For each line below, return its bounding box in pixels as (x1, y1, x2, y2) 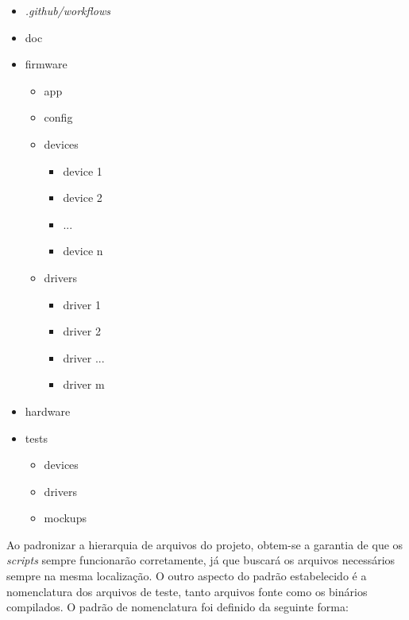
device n (63, 242, 103, 259)
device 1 (63, 162, 102, 179)
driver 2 (63, 323, 101, 339)
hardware (25, 402, 71, 419)
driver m (63, 376, 105, 393)
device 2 (63, 189, 102, 206)
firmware (25, 56, 68, 72)
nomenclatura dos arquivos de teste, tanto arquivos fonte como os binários (6, 583, 368, 599)
